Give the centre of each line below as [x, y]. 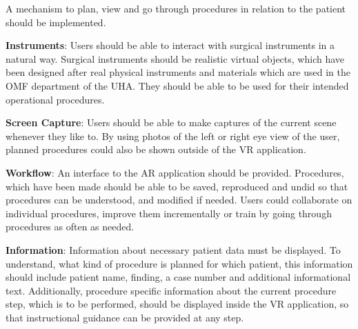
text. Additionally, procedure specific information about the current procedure [171, 290]
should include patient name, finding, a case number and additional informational [178, 277]
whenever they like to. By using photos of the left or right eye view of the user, [173, 136]
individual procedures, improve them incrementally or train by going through [169, 213]
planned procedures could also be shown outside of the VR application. [156, 149]
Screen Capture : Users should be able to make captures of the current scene [171, 122]
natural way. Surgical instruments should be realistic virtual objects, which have [175, 58]
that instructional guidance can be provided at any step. [125, 317]
